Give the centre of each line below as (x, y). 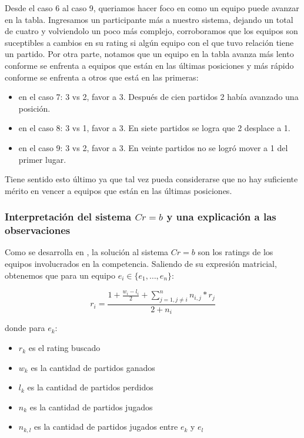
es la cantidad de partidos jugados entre (106, 427)
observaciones (38, 230)
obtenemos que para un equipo (60, 275)
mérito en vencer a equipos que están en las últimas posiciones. (118, 190)
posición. (34, 108)
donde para (25, 328)
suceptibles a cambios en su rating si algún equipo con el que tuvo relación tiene (149, 42)
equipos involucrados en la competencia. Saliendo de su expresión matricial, (141, 264)
